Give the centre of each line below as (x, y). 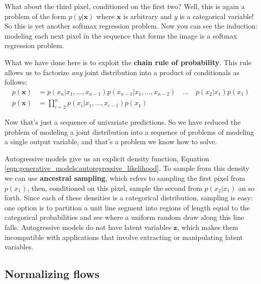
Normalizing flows (52, 274)
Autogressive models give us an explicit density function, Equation (107, 158)
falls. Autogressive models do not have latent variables (88, 227)
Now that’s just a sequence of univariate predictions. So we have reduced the (123, 122)
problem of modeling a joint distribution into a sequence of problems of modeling (129, 131)
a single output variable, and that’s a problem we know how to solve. (111, 141)
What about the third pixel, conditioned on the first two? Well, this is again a (125, 6)
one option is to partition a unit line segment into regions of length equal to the (127, 207)
